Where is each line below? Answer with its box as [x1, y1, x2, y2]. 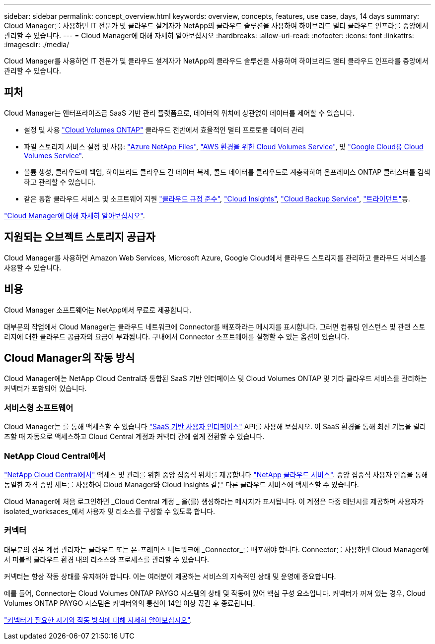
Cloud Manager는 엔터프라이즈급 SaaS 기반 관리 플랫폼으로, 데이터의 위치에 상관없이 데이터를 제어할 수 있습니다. [4, 108, 355, 117]
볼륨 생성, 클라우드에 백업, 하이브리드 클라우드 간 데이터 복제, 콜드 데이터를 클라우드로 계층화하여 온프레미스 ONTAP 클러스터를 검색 [24, 167, 431, 176]
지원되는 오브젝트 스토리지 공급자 [4, 231, 155, 244]
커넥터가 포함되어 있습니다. [4, 384, 87, 393]
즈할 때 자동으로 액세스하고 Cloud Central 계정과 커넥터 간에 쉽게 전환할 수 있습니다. [4, 432, 265, 441]
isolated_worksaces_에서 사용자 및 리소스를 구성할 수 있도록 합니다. [4, 507, 216, 515]
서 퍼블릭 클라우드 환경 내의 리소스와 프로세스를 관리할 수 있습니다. [4, 555, 209, 564]
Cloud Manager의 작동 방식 [4, 351, 135, 364]
